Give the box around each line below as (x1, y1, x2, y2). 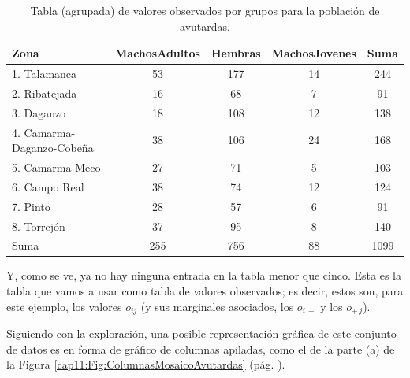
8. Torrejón (12, 217, 65, 234)
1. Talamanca (12, 65, 77, 82)
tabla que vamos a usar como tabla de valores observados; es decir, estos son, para (6, 283, 404, 299)
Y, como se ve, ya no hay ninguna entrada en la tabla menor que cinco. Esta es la (6, 267, 401, 283)
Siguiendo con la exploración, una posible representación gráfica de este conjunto (6, 325, 397, 342)
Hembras (211, 45, 261, 61)
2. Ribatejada (12, 84, 77, 101)
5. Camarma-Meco (12, 159, 101, 175)
